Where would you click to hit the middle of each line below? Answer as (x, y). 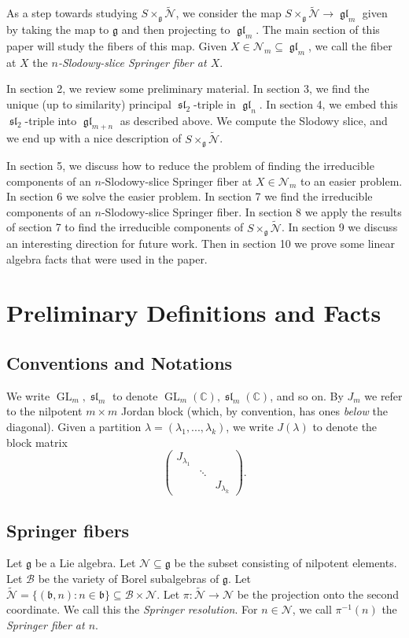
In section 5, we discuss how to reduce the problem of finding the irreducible (190, 166)
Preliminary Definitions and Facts (194, 313)
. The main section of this (318, 30)
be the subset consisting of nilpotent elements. (286, 563)
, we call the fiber (350, 45)
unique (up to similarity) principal (89, 103)
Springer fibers (68, 530)
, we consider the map (228, 13)
